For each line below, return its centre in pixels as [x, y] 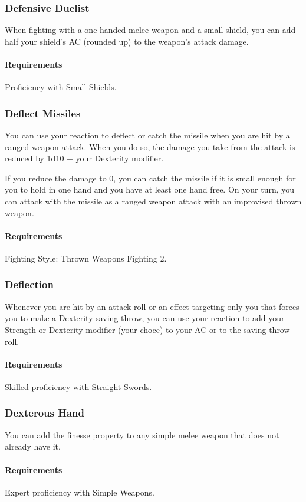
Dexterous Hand [45, 413]
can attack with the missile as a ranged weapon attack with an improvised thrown [153, 201]
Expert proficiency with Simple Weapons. [80, 492]
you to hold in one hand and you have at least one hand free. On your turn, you [150, 189]
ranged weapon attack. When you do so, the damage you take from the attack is [150, 146]
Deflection [29, 284]
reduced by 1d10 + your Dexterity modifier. [84, 158]
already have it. [33, 446]
